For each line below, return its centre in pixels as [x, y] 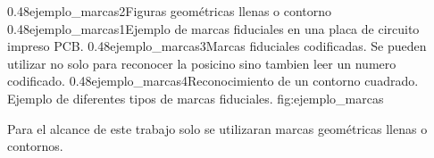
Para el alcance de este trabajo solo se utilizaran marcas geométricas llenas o [217, 128]
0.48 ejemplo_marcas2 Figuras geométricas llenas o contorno [170, 11]
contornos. [35, 146]
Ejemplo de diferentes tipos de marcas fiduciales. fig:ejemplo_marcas [196, 98]
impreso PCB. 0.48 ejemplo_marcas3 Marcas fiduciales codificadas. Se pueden [217, 46]
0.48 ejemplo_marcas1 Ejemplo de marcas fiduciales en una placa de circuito [213, 28]
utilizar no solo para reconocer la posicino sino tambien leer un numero [202, 63]
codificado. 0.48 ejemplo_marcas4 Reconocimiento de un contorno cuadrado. [213, 81]
